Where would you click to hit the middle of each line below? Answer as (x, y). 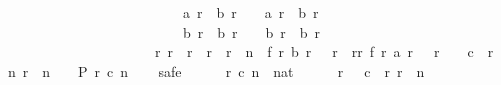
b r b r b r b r (251, 31)
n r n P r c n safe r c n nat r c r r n (216, 70)
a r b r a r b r (250, 12)
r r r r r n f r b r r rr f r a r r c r (324, 51)
